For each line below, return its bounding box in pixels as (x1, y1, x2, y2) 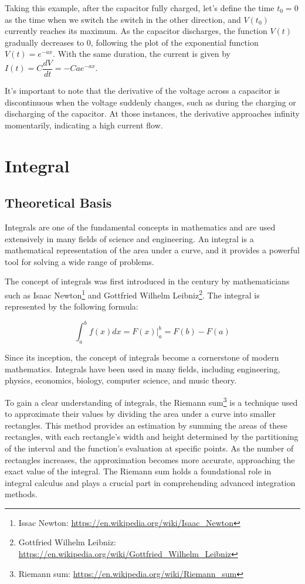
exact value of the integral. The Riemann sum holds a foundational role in (5, 465, 272, 477)
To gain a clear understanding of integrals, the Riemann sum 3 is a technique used (5, 394, 298, 408)
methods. (5, 488, 38, 500)
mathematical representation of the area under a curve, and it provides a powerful (5, 244, 300, 256)
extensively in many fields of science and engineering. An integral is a (5, 232, 254, 245)
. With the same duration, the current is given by (53, 47, 231, 60)
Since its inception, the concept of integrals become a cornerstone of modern (5, 351, 279, 364)
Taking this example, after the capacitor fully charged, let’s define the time (5, 2, 274, 13)
